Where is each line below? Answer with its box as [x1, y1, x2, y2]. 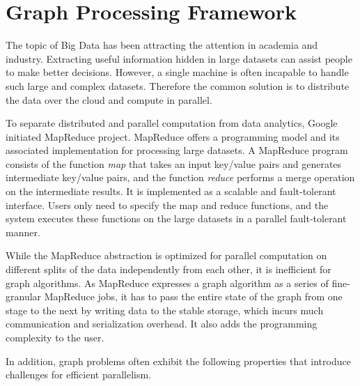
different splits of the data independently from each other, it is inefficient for [6, 262, 331, 277]
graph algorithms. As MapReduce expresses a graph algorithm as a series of [6, 275, 329, 290]
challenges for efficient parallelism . [6, 367, 152, 382]
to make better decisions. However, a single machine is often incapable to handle [6, 65, 349, 79]
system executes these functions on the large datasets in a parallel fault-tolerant [6, 211, 347, 226]
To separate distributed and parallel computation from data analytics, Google [6, 116, 338, 130]
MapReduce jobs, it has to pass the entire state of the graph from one [44, 289, 343, 304]
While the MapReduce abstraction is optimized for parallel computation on [6, 248, 327, 263]
